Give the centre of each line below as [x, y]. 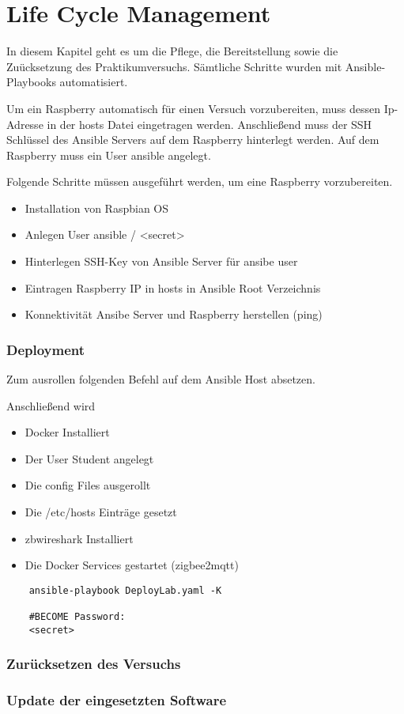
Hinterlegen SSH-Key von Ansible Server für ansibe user [161, 261]
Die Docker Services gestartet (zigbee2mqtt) [132, 565]
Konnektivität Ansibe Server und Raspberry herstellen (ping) [174, 314]
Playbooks [31, 82]
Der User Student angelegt [89, 458]
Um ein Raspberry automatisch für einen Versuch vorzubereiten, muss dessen [194, 108]
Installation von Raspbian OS [97, 208]
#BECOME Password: [77, 617]
